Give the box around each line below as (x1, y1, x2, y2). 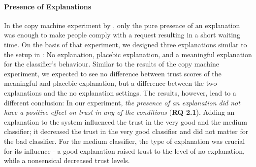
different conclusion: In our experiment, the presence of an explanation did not (4, 97, 240, 107)
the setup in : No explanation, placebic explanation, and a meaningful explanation (4, 49, 252, 59)
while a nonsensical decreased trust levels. (4, 155, 130, 166)
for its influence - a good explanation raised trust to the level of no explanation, (4, 145, 245, 156)
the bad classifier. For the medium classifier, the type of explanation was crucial (4, 135, 245, 146)
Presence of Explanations (4, 1, 92, 11)
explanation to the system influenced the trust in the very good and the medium (4, 116, 247, 127)
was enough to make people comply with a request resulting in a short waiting (4, 30, 240, 40)
